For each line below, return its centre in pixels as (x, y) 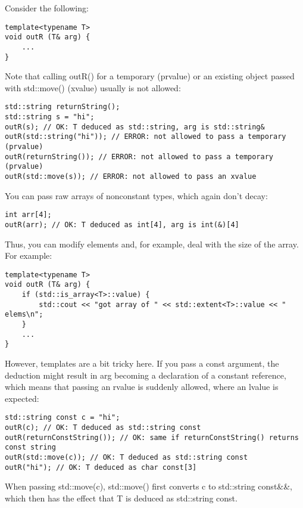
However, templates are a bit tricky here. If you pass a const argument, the (142, 363)
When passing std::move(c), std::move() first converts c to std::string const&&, (149, 486)
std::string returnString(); (63, 107)
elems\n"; (24, 315)
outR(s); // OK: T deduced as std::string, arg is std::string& (135, 127)
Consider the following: (47, 8)
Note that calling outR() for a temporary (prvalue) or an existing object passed (150, 76)
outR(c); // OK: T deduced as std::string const (103, 428)
